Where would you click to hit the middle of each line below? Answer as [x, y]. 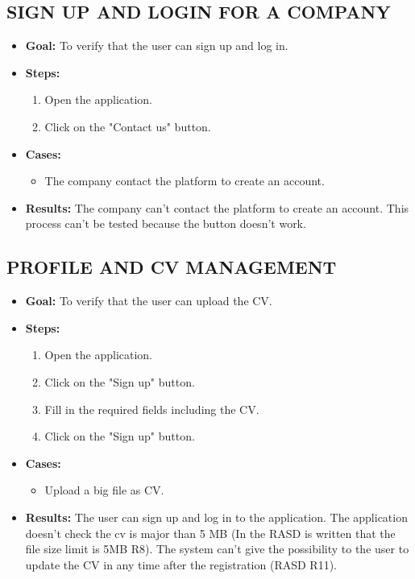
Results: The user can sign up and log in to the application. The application [216, 517]
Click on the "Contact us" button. [128, 126]
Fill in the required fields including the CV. [152, 409]
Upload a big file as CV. [104, 490]
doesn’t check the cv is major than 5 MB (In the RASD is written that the [210, 533]
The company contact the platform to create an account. [185, 181]
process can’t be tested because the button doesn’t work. [166, 223]
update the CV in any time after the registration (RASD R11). [181, 564]
